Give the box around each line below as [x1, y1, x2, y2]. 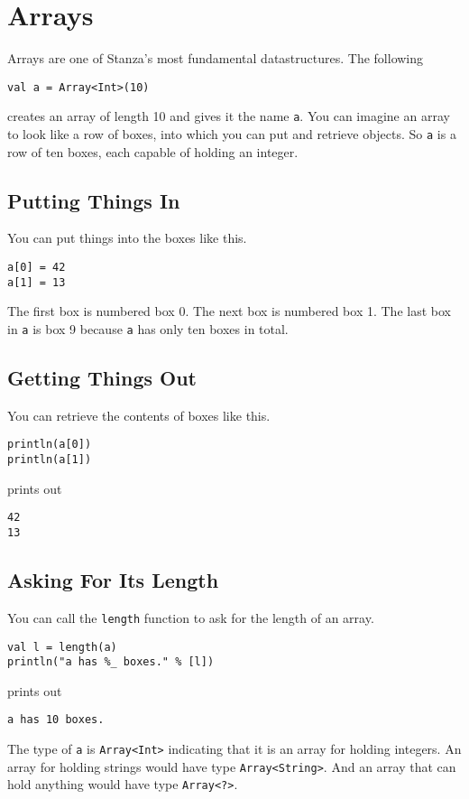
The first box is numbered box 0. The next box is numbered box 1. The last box [7, 302, 451, 321]
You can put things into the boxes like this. [7, 228, 247, 247]
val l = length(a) [7, 640, 117, 654]
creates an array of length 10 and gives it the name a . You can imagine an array [7, 107, 450, 125]
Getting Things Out [7, 364, 197, 392]
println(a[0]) [7, 438, 92, 451]
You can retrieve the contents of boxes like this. [7, 405, 271, 424]
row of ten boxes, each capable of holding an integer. [7, 142, 299, 161]
